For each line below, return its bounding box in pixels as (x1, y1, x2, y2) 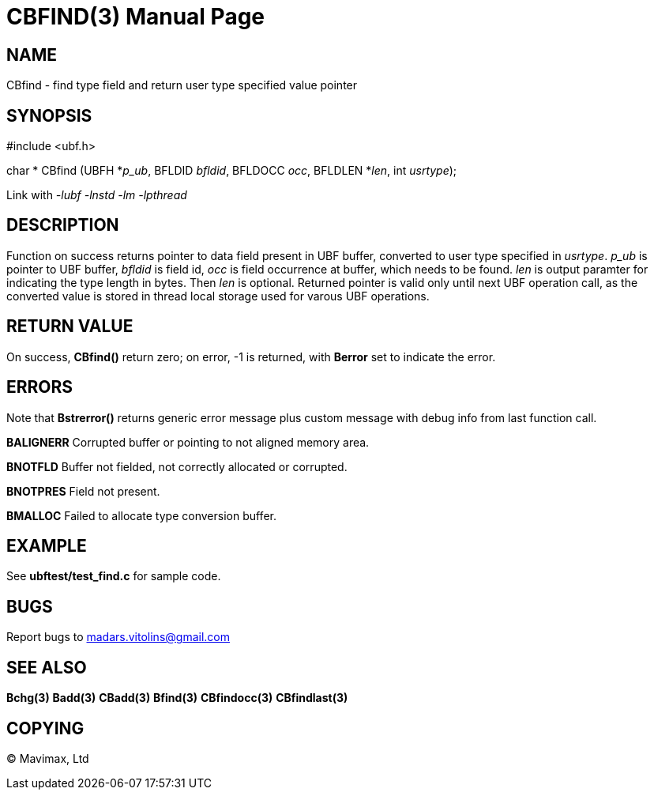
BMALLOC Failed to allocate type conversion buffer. (6, 508, 276, 522)
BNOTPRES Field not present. (6, 484, 160, 498)
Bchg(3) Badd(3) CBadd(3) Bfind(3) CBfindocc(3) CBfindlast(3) (6, 691, 348, 705)
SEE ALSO (6, 657, 87, 677)
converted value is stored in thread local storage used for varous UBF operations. (6, 289, 430, 303)
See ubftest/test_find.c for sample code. (6, 569, 221, 583)
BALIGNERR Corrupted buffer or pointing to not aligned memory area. (6, 435, 370, 449)
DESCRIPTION (6, 215, 119, 236)
